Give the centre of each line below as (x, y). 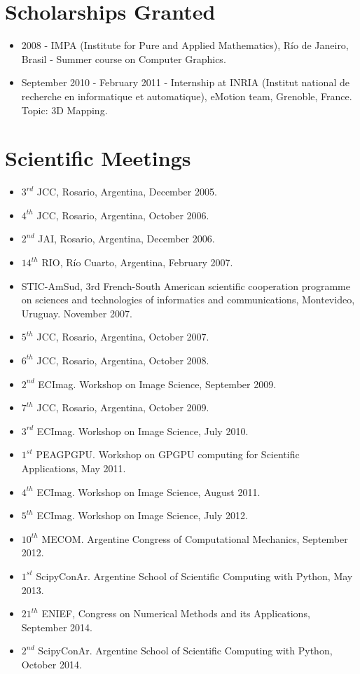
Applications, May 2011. (74, 468)
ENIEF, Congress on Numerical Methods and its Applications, (176, 613)
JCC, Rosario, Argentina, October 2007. (123, 337)
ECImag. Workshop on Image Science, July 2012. (142, 515)
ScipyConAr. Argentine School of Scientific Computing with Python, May (194, 576)
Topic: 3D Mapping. (64, 110)
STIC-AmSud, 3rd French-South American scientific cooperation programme (186, 286)
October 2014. (51, 664)
